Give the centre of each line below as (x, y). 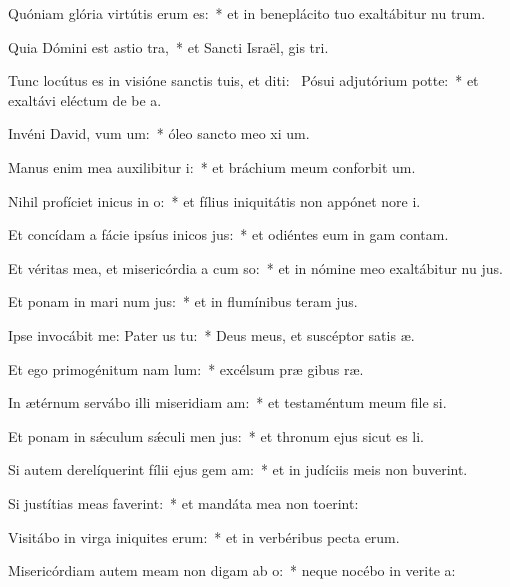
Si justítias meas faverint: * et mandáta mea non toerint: (183, 502)
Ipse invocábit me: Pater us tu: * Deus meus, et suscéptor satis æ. (211, 334)
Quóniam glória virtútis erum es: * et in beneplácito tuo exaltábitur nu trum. (247, 13)
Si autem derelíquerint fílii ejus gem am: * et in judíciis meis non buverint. (238, 469)
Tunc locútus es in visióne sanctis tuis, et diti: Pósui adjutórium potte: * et (243, 80)
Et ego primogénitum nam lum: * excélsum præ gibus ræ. (186, 368)
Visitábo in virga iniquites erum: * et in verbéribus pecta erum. (204, 536)
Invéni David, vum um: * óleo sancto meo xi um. (159, 133)
